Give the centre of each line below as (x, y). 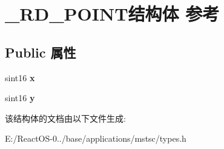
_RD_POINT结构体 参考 (112, 14)
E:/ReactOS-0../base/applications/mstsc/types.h (96, 138)
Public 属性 (41, 52)
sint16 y (20, 98)
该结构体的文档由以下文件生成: (65, 118)
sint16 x (20, 77)
